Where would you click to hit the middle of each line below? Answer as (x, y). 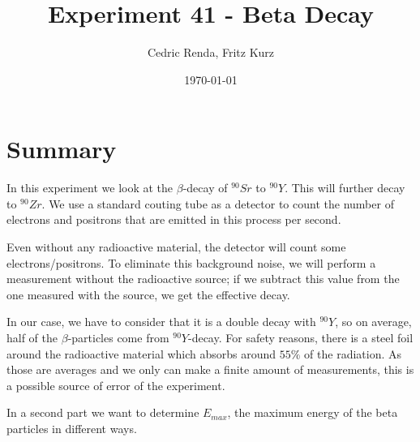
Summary (62, 149)
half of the (32, 337)
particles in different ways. (72, 428)
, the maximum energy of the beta (313, 412)
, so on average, (373, 322)
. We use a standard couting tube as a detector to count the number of (218, 203)
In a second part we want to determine (103, 412)
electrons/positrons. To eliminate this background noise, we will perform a (191, 262)
